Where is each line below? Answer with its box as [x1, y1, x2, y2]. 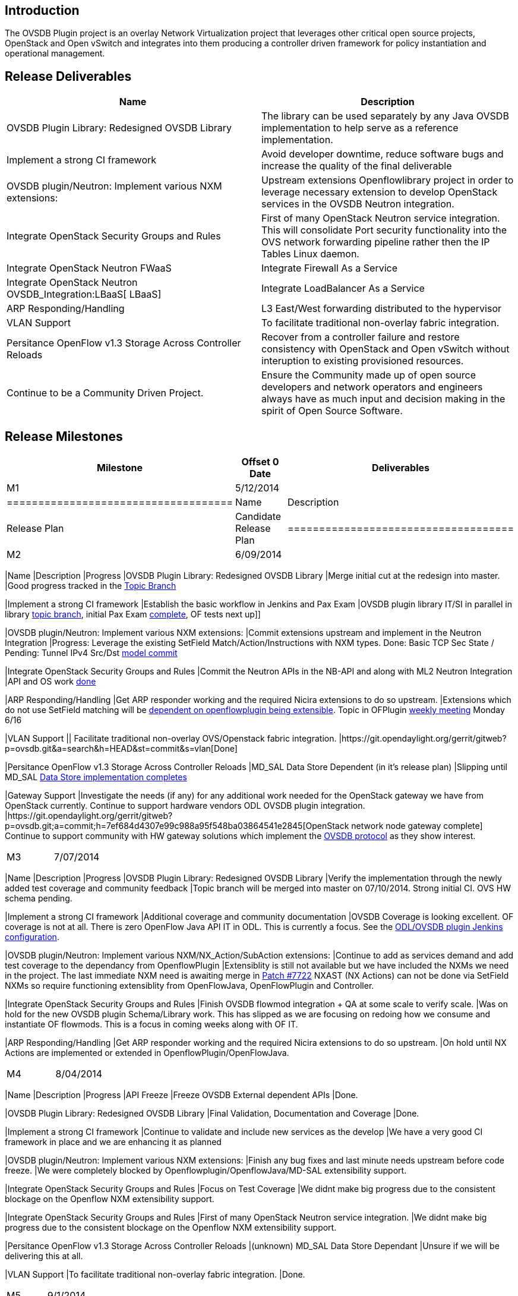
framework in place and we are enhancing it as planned [5, 1137, 222, 1147]
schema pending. [5, 893, 72, 904]
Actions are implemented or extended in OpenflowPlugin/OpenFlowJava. [5, 1048, 289, 1058]
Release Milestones [5, 428, 123, 444]
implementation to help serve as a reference [261, 122, 459, 134]
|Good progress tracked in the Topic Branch [5, 581, 176, 591]
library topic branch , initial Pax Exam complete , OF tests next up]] [5, 609, 261, 620]
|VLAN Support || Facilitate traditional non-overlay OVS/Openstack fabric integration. [5, 733, 337, 744]
